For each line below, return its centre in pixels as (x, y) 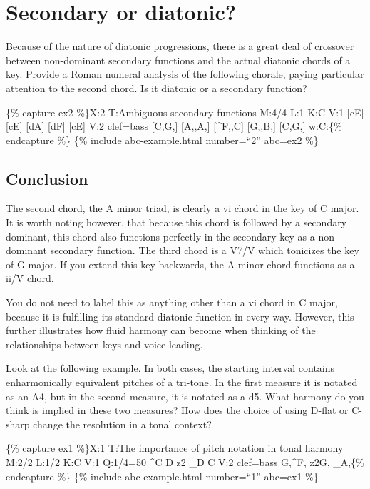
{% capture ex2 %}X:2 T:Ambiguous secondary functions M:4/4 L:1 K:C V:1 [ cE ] (185, 112)
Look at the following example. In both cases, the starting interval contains (170, 368)
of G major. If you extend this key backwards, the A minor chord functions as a (180, 264)
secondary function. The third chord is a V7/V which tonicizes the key (205, 250)
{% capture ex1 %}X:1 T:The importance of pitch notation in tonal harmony (175, 448)
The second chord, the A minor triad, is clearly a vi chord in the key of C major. (183, 208)
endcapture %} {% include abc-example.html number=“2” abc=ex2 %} (162, 140)
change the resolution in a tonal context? (122, 424)
